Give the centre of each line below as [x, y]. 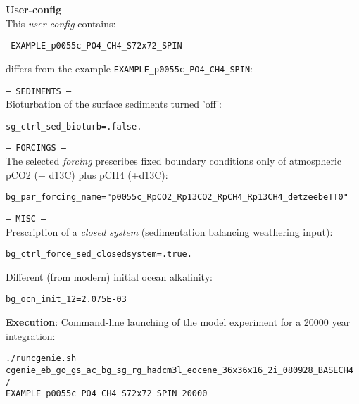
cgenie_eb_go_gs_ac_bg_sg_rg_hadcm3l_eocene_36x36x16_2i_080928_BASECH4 [179, 370]
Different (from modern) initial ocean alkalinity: [109, 276]
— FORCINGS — [36, 148]
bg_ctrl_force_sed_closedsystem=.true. [99, 254]
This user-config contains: [61, 23]
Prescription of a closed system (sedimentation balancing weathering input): [169, 231]
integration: [31, 335]
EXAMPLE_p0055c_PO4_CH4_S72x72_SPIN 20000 [107, 394]
